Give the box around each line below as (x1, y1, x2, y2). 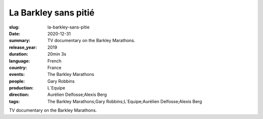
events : (9, 72, 25, 77)
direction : (9, 92, 29, 98)
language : (9, 58, 30, 64)
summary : (9, 38, 31, 44)
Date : (9, 30, 20, 36)
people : (9, 78, 25, 84)
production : (9, 85, 34, 91)
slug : (9, 24, 19, 30)
